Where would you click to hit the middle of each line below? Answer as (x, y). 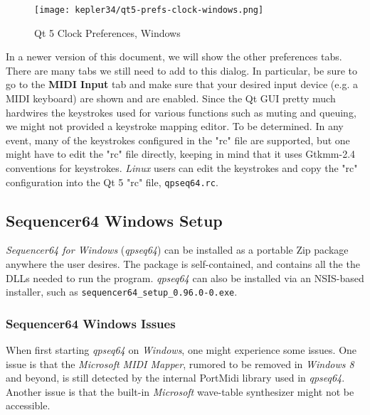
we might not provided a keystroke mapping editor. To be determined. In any (175, 126)
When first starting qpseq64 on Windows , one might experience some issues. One (181, 350)
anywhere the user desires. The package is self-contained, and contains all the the (183, 264)
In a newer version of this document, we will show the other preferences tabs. (174, 56)
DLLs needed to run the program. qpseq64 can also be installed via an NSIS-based (185, 277)
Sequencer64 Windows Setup (114, 220)
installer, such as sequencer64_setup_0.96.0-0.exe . (122, 292)
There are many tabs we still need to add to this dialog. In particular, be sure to (181, 70)
